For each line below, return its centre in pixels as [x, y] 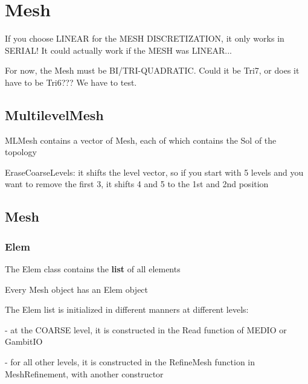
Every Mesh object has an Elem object [77, 289]
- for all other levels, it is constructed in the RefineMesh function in [130, 362]
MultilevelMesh [54, 114]
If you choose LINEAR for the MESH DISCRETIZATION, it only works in [145, 38]
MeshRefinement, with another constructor [84, 373]
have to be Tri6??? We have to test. [71, 82]
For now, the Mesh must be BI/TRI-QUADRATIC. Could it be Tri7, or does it [152, 70]
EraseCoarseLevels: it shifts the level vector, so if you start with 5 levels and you [154, 172]
